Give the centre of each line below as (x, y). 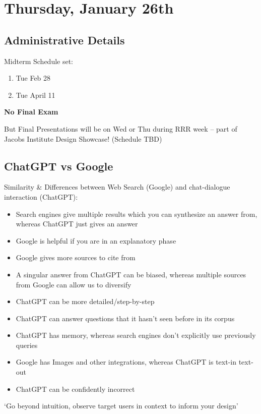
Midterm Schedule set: (39, 61)
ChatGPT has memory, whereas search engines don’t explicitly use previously (136, 335)
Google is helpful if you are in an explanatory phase (96, 240)
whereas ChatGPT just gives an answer (77, 224)
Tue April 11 (36, 95)
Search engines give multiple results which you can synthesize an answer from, (137, 214)
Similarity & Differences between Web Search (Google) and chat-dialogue (117, 187)
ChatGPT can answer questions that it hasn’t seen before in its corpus (125, 318)
